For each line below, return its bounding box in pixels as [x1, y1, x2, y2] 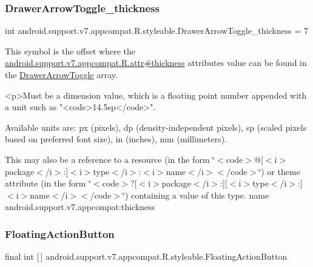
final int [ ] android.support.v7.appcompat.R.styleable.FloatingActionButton [5, 250, 288, 263]
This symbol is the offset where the [5, 44, 135, 57]
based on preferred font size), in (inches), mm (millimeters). [5, 133, 227, 145]
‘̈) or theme [258, 165, 300, 177]
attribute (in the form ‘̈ [5, 177, 92, 190]
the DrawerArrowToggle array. [5, 68, 118, 81]
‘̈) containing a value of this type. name [123, 188, 269, 201]
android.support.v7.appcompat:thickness [5, 200, 155, 213]
